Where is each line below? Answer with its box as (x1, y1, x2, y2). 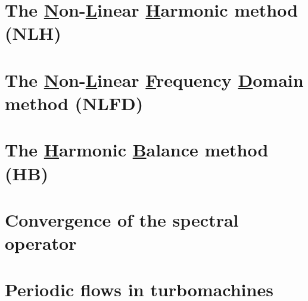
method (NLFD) (5, 90, 144, 115)
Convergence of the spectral (5, 207, 239, 231)
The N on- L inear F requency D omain (5, 67, 304, 92)
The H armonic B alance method (5, 137, 269, 162)
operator (5, 231, 77, 255)
